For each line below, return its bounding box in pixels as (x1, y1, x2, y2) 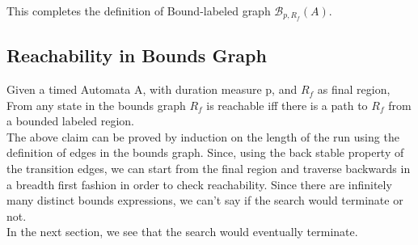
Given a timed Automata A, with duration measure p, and (6, 81, 298, 98)
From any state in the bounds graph (6, 96, 186, 113)
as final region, (317, 81, 391, 98)
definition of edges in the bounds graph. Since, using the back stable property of (6, 144, 404, 161)
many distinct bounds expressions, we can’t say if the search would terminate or (6, 192, 403, 209)
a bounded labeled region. (6, 112, 134, 129)
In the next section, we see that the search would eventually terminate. (6, 223, 358, 240)
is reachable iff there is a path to (206, 96, 368, 113)
